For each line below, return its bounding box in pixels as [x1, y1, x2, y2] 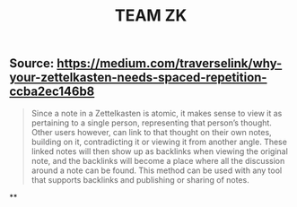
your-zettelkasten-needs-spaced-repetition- [9, 70, 267, 85]
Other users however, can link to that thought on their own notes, [31, 126, 272, 137]
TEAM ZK [114, 5, 188, 26]
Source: [9, 56, 55, 72]
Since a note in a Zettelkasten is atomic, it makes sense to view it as [31, 108, 283, 118]
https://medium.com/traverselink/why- [57, 56, 283, 72]
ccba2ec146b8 [9, 84, 95, 99]
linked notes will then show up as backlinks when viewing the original [31, 145, 289, 157]
